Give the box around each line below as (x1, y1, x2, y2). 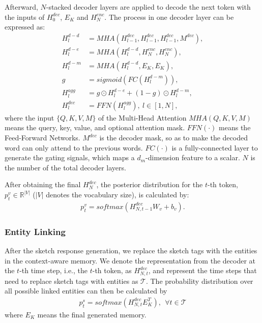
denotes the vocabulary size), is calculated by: (46, 189, 189, 200)
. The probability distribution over (145, 275, 253, 286)
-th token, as (92, 265, 132, 276)
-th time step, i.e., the (19, 265, 88, 276)
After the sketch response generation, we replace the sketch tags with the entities (5, 245, 257, 256)
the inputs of (5, 11, 45, 22)
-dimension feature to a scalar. (145, 152, 240, 163)
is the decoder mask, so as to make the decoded (99, 132, 248, 143)
